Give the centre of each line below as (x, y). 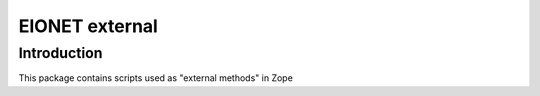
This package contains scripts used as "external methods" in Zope (156, 78)
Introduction (60, 53)
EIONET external (88, 26)
